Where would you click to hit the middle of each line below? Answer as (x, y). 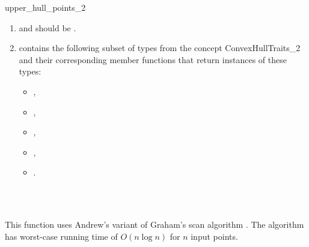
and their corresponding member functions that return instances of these (153, 59)
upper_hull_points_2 (45, 7)
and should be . (47, 27)
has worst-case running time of (61, 236)
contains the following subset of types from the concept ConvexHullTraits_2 (160, 48)
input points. (214, 236)
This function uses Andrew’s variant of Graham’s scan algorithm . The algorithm (154, 224)
